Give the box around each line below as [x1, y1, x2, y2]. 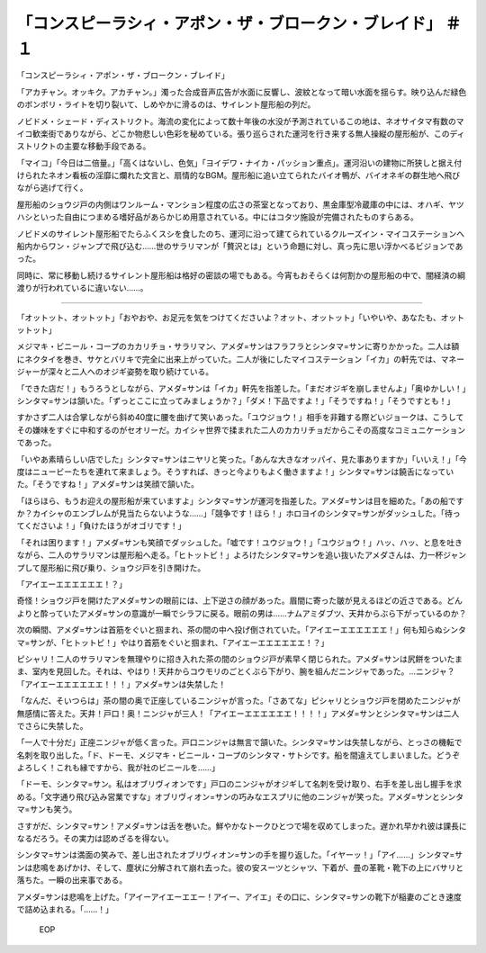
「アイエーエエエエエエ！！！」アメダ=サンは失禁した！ [16, 679, 227, 689]
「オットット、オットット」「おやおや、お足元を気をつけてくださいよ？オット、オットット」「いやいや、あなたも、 [16, 311, 441, 323]
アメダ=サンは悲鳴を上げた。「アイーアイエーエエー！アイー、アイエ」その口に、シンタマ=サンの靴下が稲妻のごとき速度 [16, 891, 463, 902]
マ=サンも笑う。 [16, 804, 77, 814]
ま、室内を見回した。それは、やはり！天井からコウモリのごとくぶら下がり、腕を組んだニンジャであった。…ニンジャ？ [16, 666, 455, 677]
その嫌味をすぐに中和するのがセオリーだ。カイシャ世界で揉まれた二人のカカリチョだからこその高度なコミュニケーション [16, 424, 466, 436]
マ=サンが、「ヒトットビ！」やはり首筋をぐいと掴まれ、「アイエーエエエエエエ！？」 [16, 637, 329, 648]
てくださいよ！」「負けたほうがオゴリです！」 [16, 520, 186, 531]
